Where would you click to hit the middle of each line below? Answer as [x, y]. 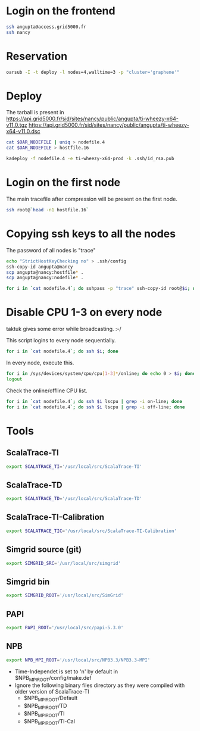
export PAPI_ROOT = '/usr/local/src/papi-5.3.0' [65, 627]
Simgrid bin [28, 582]
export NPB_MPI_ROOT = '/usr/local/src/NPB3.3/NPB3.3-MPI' [78, 660]
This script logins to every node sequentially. [61, 340]
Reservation [37, 56]
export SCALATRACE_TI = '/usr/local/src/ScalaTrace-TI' [74, 466]
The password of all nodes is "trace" [51, 250]
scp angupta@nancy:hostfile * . [45, 272]
